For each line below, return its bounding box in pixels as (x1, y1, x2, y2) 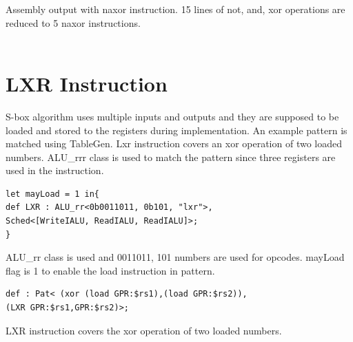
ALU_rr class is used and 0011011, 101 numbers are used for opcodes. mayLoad (6, 250, 345, 264)
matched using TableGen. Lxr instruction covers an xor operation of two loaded (6, 136, 343, 151)
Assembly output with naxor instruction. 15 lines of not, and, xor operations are (6, 2, 345, 16)
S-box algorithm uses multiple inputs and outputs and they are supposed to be (6, 109, 339, 123)
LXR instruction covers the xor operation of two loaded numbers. (6, 323, 282, 337)
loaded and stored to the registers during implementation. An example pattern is (6, 122, 347, 137)
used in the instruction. (6, 163, 104, 178)
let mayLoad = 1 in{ (6, 189, 100, 199)
